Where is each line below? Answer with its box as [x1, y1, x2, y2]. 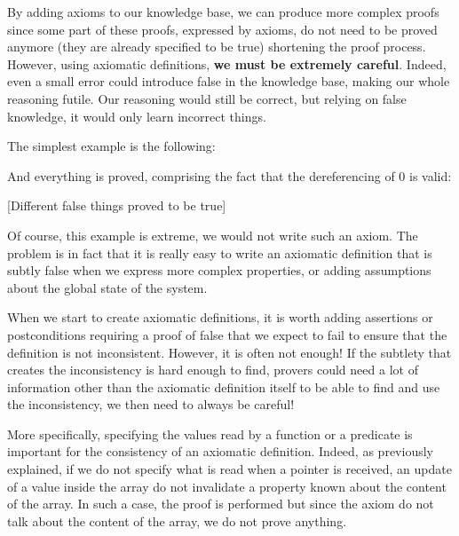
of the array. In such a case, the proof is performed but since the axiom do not [7, 494, 434, 513]
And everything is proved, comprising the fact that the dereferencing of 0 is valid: [7, 166, 452, 185]
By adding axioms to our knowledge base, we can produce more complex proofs [7, 3, 439, 20]
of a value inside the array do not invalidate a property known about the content [7, 477, 447, 495]
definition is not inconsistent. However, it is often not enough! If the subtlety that [7, 343, 452, 361]
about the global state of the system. [7, 278, 208, 296]
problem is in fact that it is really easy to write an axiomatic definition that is [7, 243, 432, 262]
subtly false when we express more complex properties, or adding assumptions [7, 261, 431, 280]
